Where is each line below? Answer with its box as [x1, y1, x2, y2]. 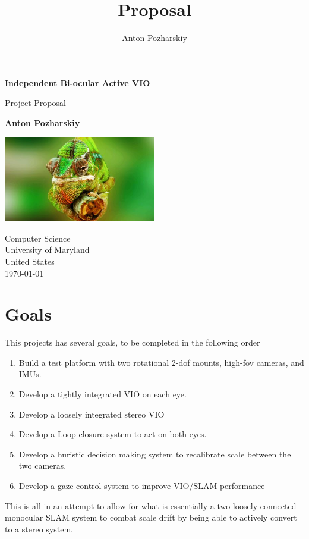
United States [5, 255, 55, 267]
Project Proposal [5, 96, 66, 109]
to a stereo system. [5, 522, 73, 535]
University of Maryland [5, 243, 90, 256]
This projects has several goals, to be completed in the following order [5, 336, 260, 349]
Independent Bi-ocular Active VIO [5, 76, 150, 89]
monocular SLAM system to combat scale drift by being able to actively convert [5, 511, 297, 524]
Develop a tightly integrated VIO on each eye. [18, 388, 187, 400]
